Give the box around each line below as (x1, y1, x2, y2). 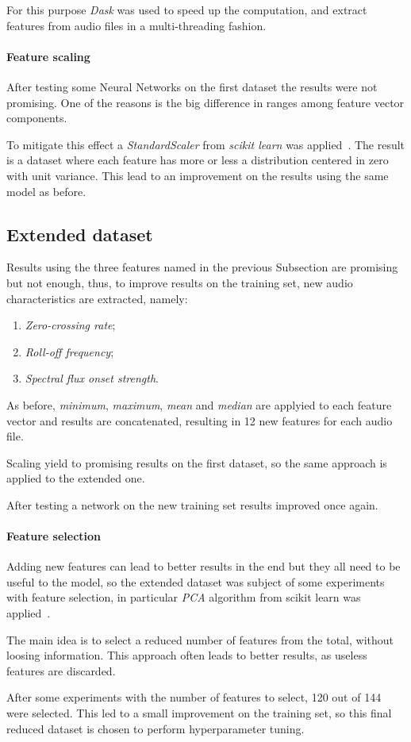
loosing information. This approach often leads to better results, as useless (6, 647, 367, 663)
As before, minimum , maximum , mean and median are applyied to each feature (6, 396, 392, 413)
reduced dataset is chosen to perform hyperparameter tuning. (6, 720, 305, 736)
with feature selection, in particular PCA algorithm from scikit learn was (6, 589, 361, 606)
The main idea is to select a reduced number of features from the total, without (6, 631, 394, 648)
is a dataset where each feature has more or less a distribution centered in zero (6, 152, 389, 168)
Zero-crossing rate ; (25, 317, 116, 333)
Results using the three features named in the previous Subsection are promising (6, 259, 398, 275)
